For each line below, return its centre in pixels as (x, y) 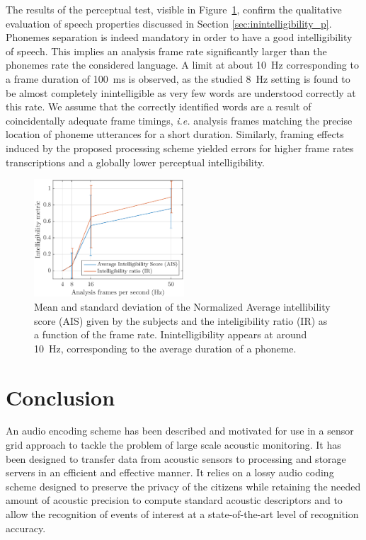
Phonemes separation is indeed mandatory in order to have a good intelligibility (179, 37)
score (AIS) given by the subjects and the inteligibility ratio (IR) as (181, 320)
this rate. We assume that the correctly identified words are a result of (159, 107)
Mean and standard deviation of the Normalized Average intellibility (182, 306)
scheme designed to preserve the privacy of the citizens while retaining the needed (183, 486)
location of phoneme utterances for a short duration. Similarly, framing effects (175, 134)
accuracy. (26, 528)
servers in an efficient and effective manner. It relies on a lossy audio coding (170, 472)
